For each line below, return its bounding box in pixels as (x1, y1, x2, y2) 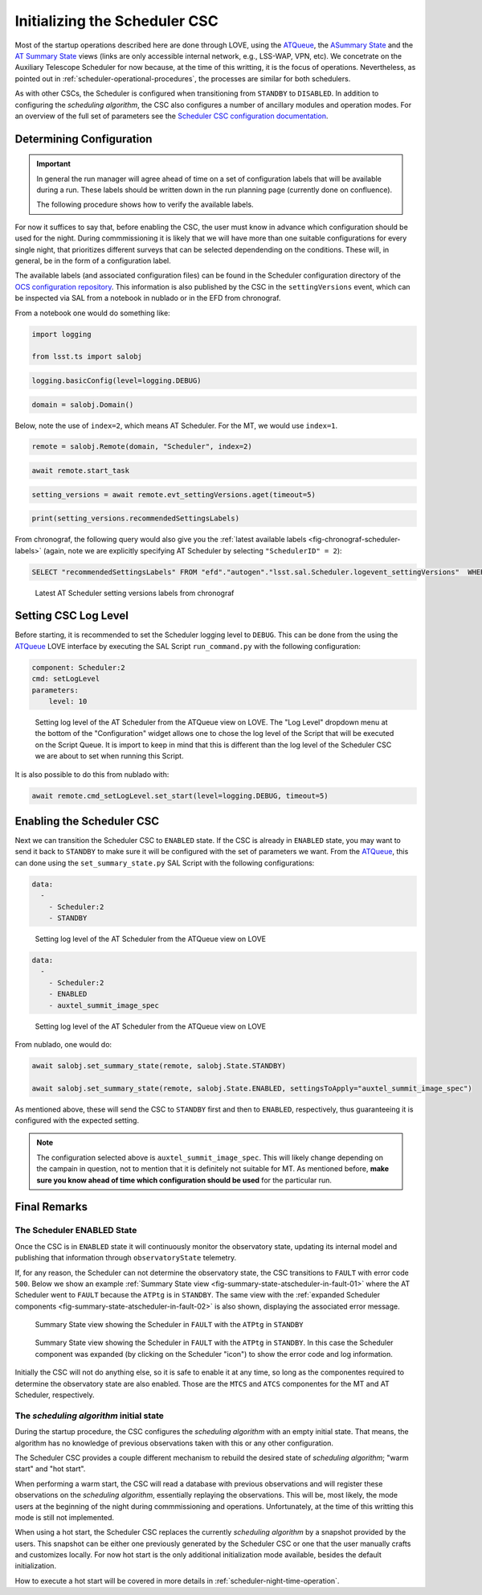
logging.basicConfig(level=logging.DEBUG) (31, 376, 202, 385)
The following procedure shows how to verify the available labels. (36, 199, 254, 209)
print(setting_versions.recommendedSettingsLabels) (31, 514, 240, 523)
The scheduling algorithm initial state (14, 1410, 165, 1421)
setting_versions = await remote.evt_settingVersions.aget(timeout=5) (31, 490, 317, 499)
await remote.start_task (31, 467, 130, 475)
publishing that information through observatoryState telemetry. (14, 1253, 237, 1263)
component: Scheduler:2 (31, 663, 126, 672)
